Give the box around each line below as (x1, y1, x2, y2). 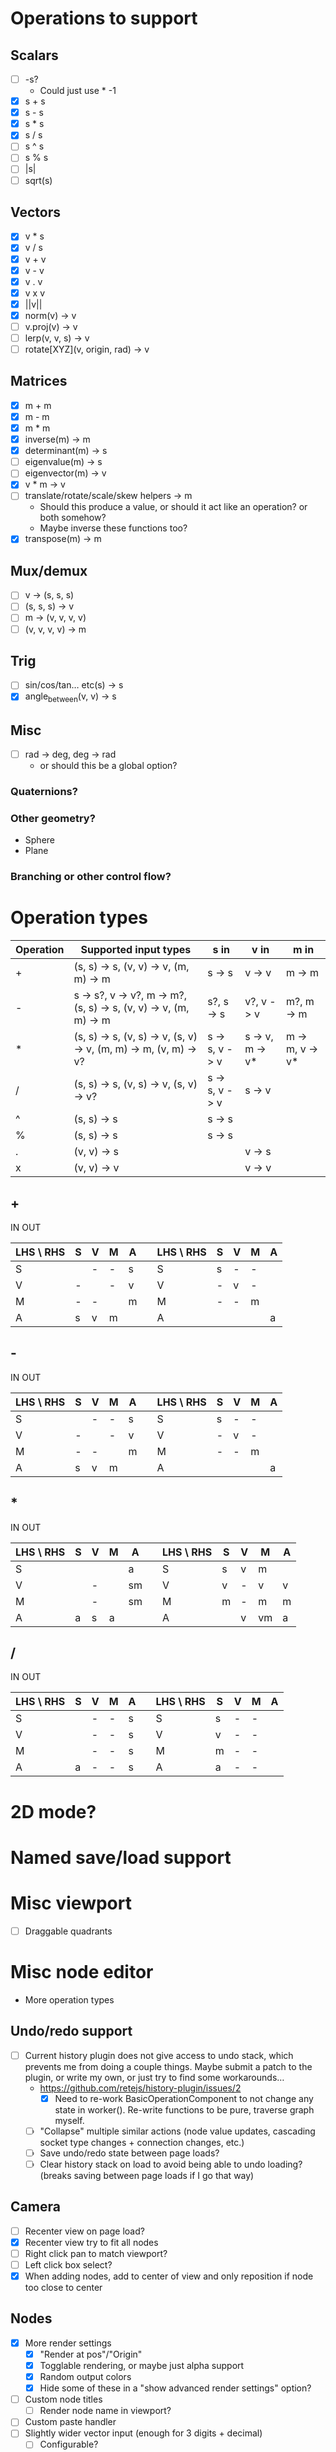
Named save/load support (10, 1846, 232, 1869)
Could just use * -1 (39, 85, 117, 97)
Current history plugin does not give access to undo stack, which (24, 2049, 294, 2061)
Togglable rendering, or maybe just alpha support (39, 2359, 245, 2371)
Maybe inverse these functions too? (39, 522, 188, 534)
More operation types (24, 1993, 115, 2006)
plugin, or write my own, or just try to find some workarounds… (24, 2071, 285, 2083)
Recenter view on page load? (24, 2225, 145, 2237)
